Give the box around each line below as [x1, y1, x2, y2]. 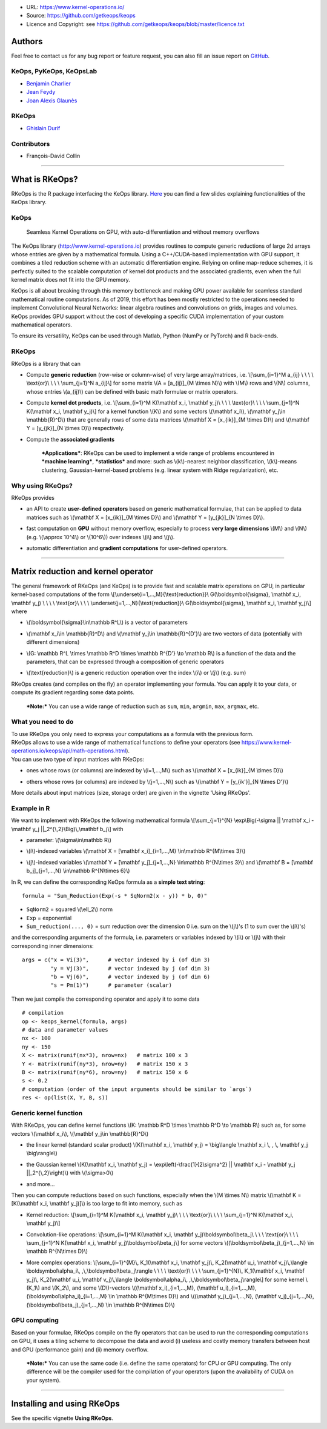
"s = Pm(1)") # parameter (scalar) [50, 982, 173, 989]
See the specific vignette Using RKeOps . [11, 1414, 113, 1422]
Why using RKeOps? [11, 482, 73, 490]
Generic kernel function [11, 1109, 83, 1117]
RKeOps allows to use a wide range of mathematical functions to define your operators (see [11, 739, 240, 746]
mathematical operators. [11, 321, 73, 328]
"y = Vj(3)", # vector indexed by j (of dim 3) [50, 965, 211, 972]
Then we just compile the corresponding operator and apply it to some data [11, 995, 200, 1003]
